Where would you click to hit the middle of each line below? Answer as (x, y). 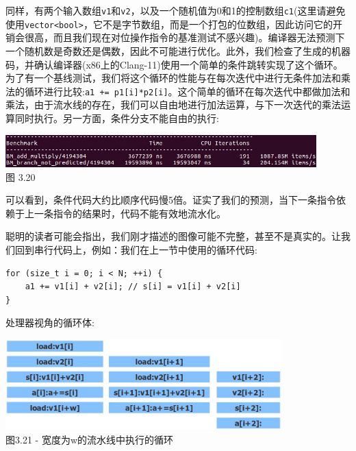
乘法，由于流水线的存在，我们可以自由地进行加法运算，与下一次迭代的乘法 (173, 105)
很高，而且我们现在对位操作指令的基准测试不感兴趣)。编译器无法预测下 (185, 37)
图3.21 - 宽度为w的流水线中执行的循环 (89, 439)
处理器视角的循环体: (50, 322)
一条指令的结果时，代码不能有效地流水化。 (130, 213)
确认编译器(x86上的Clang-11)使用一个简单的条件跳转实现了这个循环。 (188, 64)
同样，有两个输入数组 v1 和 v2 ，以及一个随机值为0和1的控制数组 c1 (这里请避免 (176, 10)
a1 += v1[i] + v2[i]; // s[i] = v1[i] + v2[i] (133, 287)
